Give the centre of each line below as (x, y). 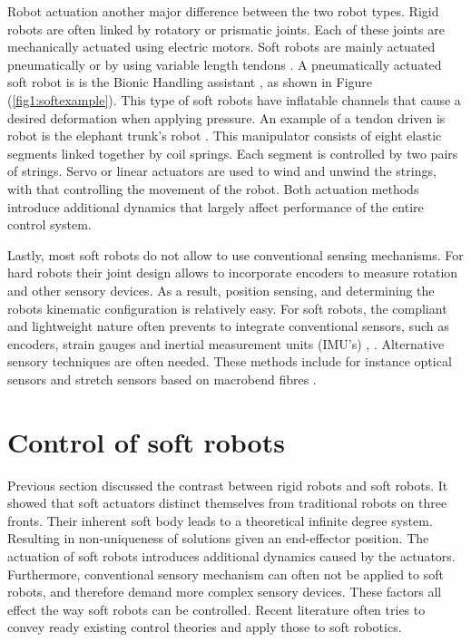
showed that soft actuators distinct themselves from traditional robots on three (227, 503)
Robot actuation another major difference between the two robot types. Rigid (223, 11)
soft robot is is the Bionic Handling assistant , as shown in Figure (190, 82)
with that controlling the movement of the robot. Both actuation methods (213, 188)
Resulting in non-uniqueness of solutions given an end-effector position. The (218, 538)
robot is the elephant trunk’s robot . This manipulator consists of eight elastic (225, 136)
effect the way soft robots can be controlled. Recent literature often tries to (216, 609)
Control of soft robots (146, 441)
